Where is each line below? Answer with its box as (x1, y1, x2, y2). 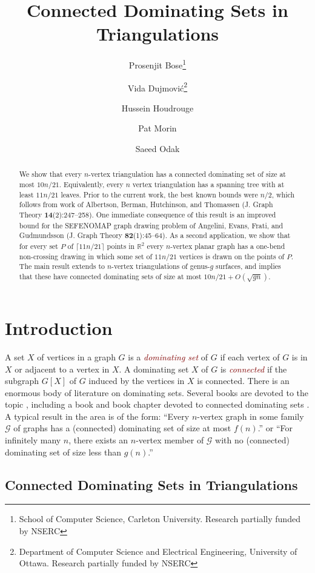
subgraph (5, 374, 39, 387)
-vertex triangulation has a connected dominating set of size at (88, 169, 286, 179)
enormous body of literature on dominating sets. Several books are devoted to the (5, 386, 309, 399)
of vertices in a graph (37, 350, 116, 363)
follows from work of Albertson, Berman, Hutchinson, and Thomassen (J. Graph (19, 199, 273, 210)
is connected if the (220, 362, 287, 375)
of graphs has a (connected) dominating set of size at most (13, 422, 231, 434)
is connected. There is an (197, 374, 290, 387)
